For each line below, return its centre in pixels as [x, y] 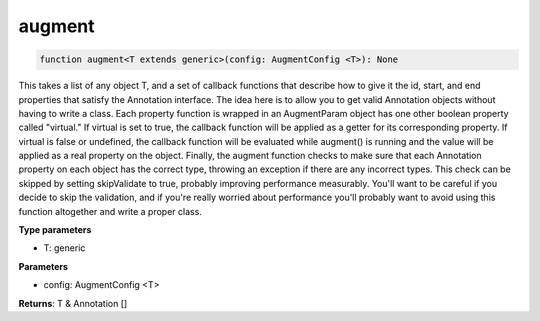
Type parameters [55, 230]
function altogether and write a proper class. [110, 211]
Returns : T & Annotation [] [73, 303]
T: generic [64, 248]
